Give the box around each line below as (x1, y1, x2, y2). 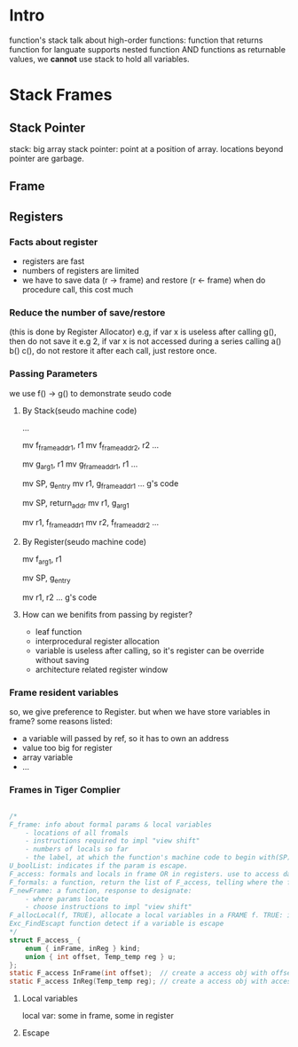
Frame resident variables (9, 686, 119, 699)
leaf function (35, 627, 82, 637)
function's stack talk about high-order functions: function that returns (9, 35, 263, 45)
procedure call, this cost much (21, 284, 134, 295)
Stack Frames (9, 85, 113, 105)
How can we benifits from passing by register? (21, 610, 193, 620)
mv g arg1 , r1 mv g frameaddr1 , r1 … (21, 459, 138, 472)
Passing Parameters (9, 368, 98, 380)
